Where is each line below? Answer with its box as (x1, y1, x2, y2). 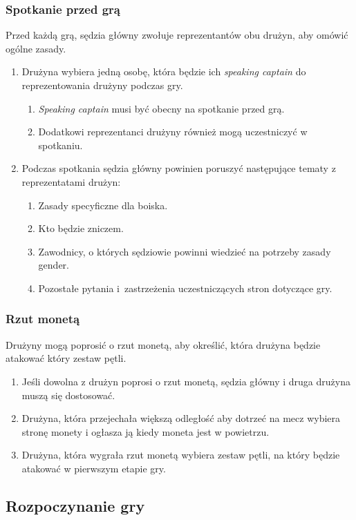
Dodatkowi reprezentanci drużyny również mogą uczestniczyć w (38, 124, 308, 139)
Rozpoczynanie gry (6, 494, 145, 516)
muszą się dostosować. (21, 387, 115, 402)
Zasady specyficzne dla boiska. (38, 198, 168, 212)
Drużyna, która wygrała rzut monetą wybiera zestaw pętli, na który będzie (21, 447, 340, 462)
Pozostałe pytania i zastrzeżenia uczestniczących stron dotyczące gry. (38, 280, 332, 295)
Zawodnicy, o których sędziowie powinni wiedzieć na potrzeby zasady (38, 244, 331, 258)
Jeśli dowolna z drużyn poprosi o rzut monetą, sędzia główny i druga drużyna (21, 374, 350, 388)
